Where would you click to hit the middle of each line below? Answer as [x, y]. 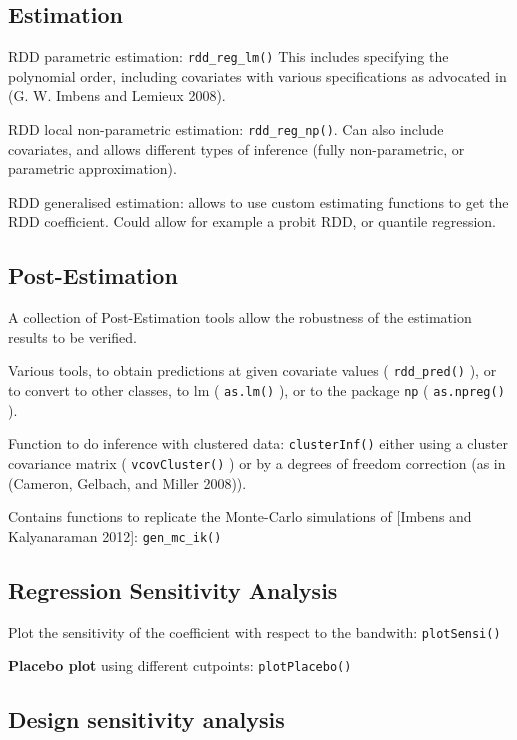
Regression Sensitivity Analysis [173, 589]
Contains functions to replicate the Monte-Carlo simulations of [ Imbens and [240, 516]
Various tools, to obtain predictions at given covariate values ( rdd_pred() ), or [252, 370]
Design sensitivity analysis [146, 719]
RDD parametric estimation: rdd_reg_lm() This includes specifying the [228, 56]
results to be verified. [72, 336]
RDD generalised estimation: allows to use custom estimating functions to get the [258, 201]
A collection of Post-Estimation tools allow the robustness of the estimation [240, 317]
